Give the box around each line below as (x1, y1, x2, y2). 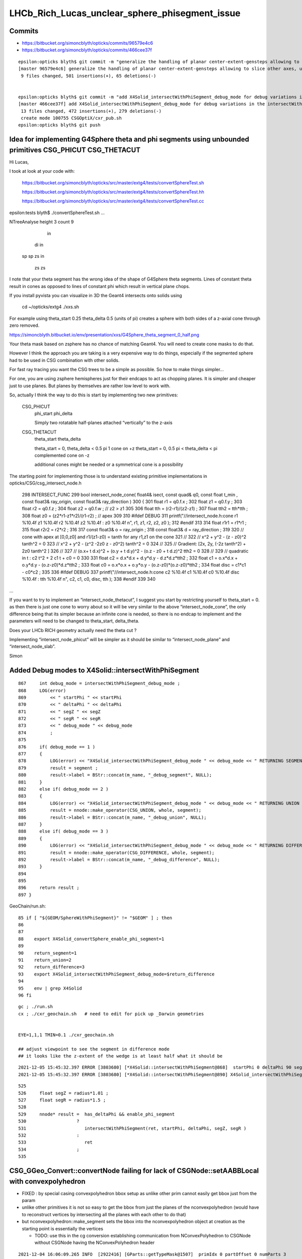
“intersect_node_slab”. (9, 644, 56, 650)
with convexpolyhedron (9, 1177, 86, 1185)
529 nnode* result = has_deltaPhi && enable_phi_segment (18, 1111, 175, 1117)
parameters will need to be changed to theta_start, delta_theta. (9, 618, 139, 624)
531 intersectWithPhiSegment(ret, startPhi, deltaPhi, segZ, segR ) (18, 1126, 247, 1131)
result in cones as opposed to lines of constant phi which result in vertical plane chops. (9, 283, 190, 289)
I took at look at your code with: (9, 168, 75, 174)
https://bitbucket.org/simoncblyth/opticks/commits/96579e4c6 (22, 40, 154, 46)
